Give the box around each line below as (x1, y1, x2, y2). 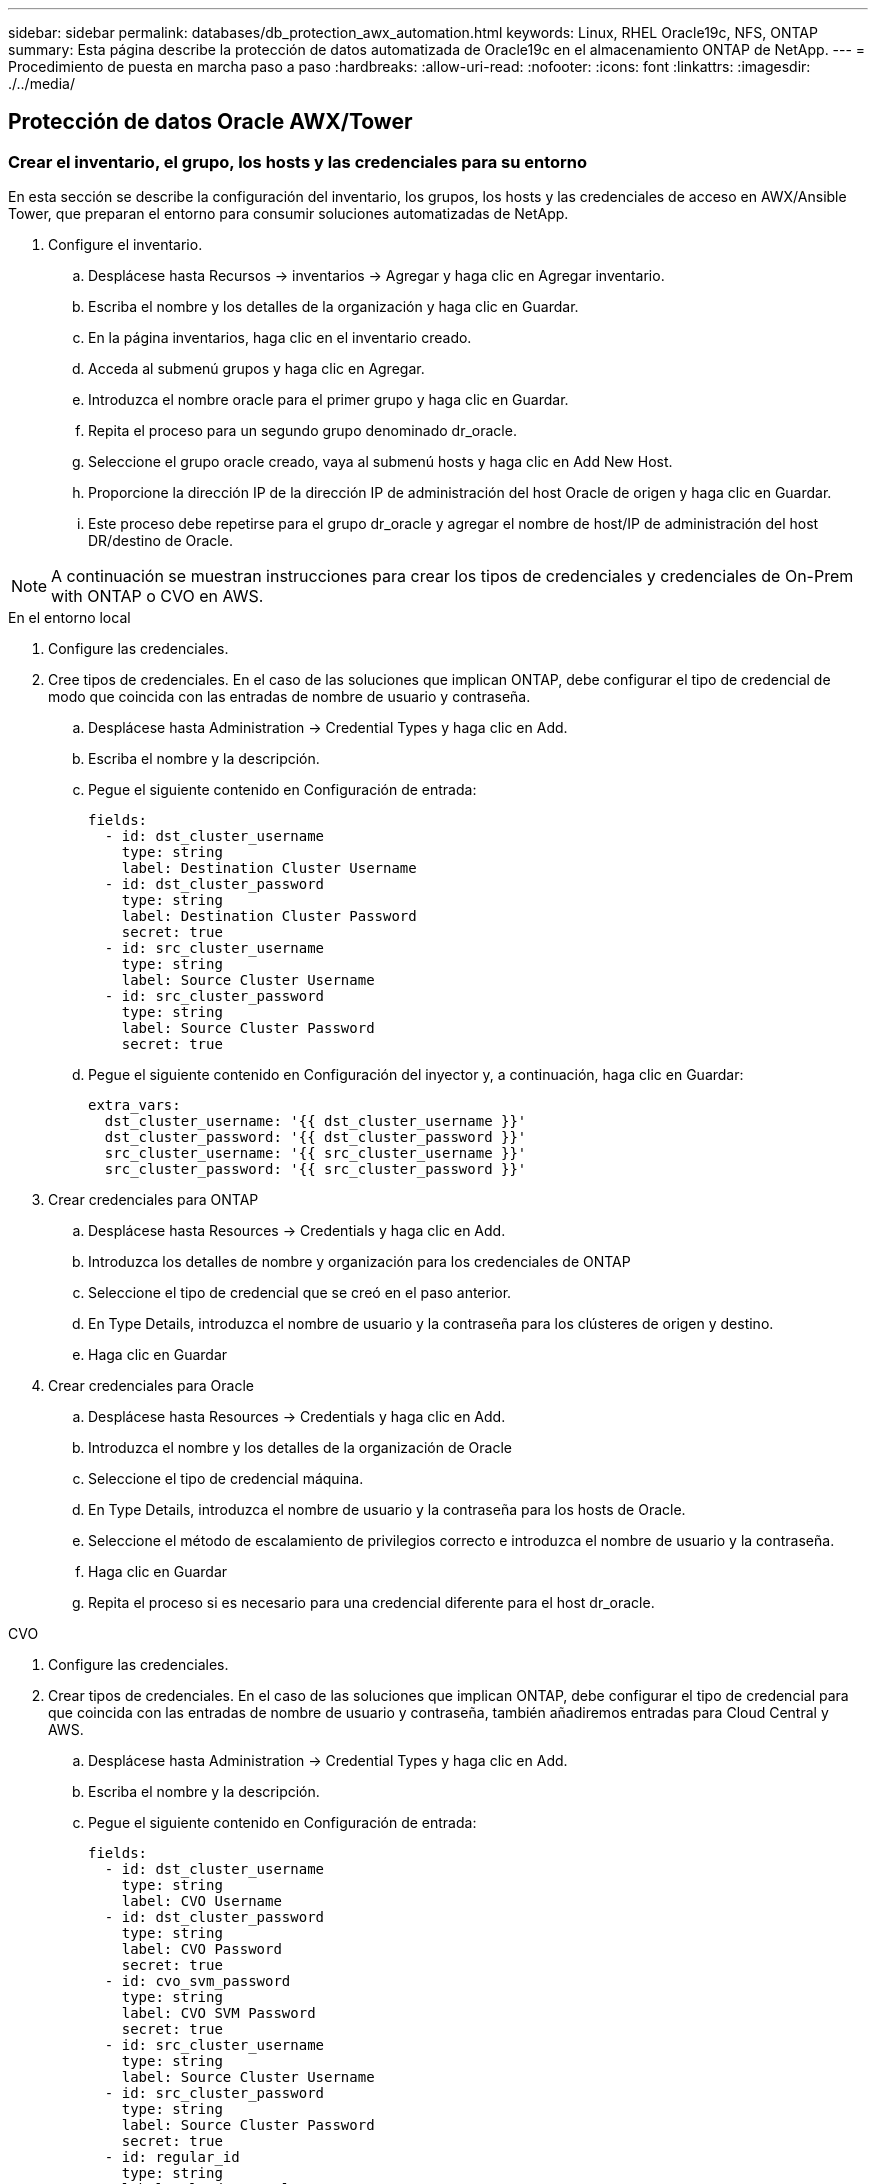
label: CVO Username (121, 1893, 282, 1910)
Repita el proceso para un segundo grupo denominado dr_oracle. (88, 422, 517, 440)
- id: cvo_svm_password (104, 1973, 291, 1990)
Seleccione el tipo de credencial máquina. (88, 1470, 364, 1488)
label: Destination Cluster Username (121, 860, 417, 877)
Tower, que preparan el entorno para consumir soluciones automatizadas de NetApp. (8, 205, 569, 223)
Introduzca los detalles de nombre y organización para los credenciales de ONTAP (88, 1253, 631, 1271)
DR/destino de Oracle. (88, 532, 233, 550)
